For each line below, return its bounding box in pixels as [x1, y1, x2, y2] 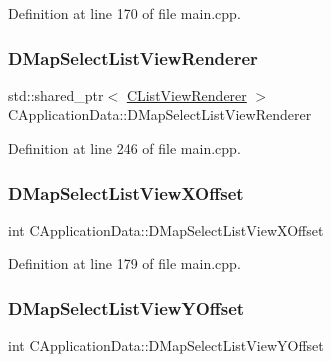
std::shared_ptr [8, 84, 104, 105]
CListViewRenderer [126, 84, 247, 105]
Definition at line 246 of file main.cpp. [8, 138, 241, 158]
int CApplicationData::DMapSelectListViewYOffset [8, 335, 324, 356]
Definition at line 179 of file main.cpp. [8, 253, 241, 274]
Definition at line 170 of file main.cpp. [8, 3, 241, 23]
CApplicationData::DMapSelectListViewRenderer [8, 104, 312, 125]
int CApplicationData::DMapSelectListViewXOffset [8, 219, 324, 240]
